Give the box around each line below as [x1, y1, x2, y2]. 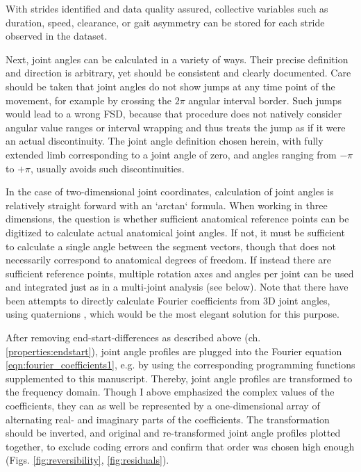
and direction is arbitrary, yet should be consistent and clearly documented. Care [6, 65, 351, 80]
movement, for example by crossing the [6, 92, 171, 107]
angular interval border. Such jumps [188, 92, 342, 107]
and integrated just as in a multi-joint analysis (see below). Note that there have [6, 279, 349, 294]
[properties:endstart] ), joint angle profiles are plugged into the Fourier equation [6, 343, 342, 358]
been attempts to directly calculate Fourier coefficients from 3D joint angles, [6, 293, 330, 307]
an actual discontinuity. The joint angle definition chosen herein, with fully [6, 133, 324, 148]
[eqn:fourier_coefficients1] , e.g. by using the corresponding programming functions [6, 357, 355, 372]
